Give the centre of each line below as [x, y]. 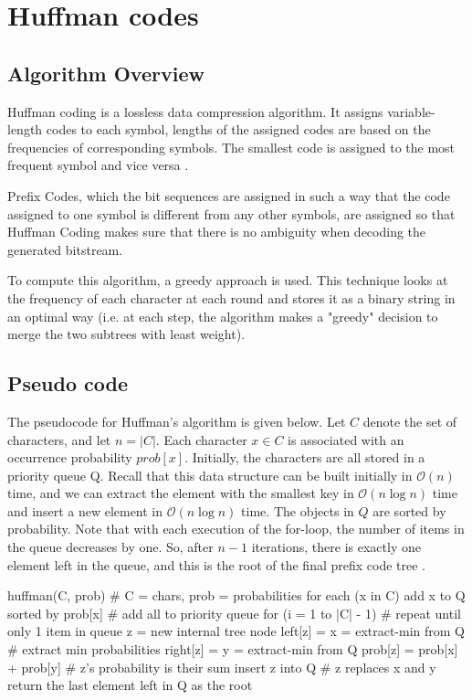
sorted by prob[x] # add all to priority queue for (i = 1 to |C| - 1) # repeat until [234, 613]
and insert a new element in [85, 510]
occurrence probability [70, 457]
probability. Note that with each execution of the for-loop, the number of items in [236, 529]
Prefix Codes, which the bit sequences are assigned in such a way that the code [229, 195]
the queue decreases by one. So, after [110, 547]
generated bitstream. [65, 249]
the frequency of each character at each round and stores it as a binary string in [231, 297]
